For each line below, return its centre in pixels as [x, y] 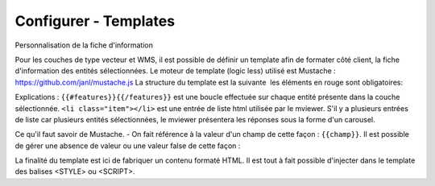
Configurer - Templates [95, 21]
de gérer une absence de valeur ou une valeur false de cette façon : [128, 146]
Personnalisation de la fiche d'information [84, 45]
